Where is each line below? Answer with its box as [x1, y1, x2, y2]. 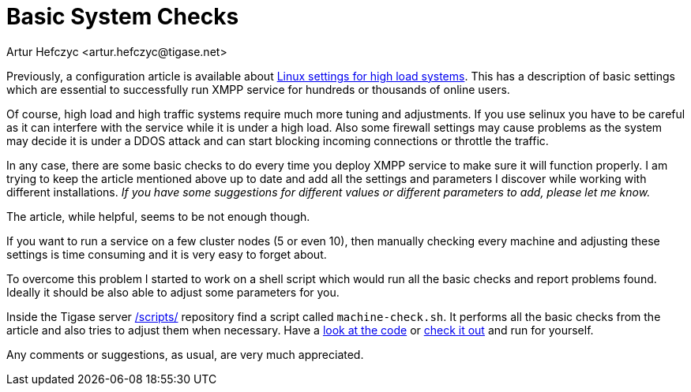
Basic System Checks [6, 3, 239, 30]
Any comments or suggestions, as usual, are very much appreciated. [6, 347, 364, 361]
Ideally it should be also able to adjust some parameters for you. [6, 285, 340, 299]
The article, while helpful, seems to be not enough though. [6, 209, 310, 223]
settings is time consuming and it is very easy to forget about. [6, 247, 327, 261]
